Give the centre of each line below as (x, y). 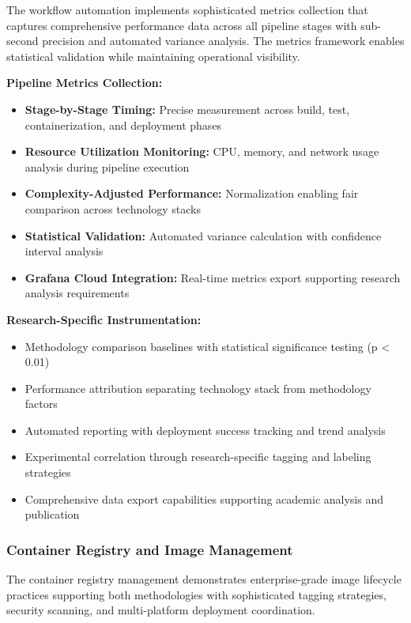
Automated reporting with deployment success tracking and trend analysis (205, 430)
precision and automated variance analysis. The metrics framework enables (223, 41)
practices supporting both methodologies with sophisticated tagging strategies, (196, 594)
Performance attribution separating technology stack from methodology (198, 388)
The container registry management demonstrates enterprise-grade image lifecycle (204, 579)
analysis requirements (77, 293)
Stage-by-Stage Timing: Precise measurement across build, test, (187, 109)
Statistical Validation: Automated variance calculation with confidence (203, 235)
